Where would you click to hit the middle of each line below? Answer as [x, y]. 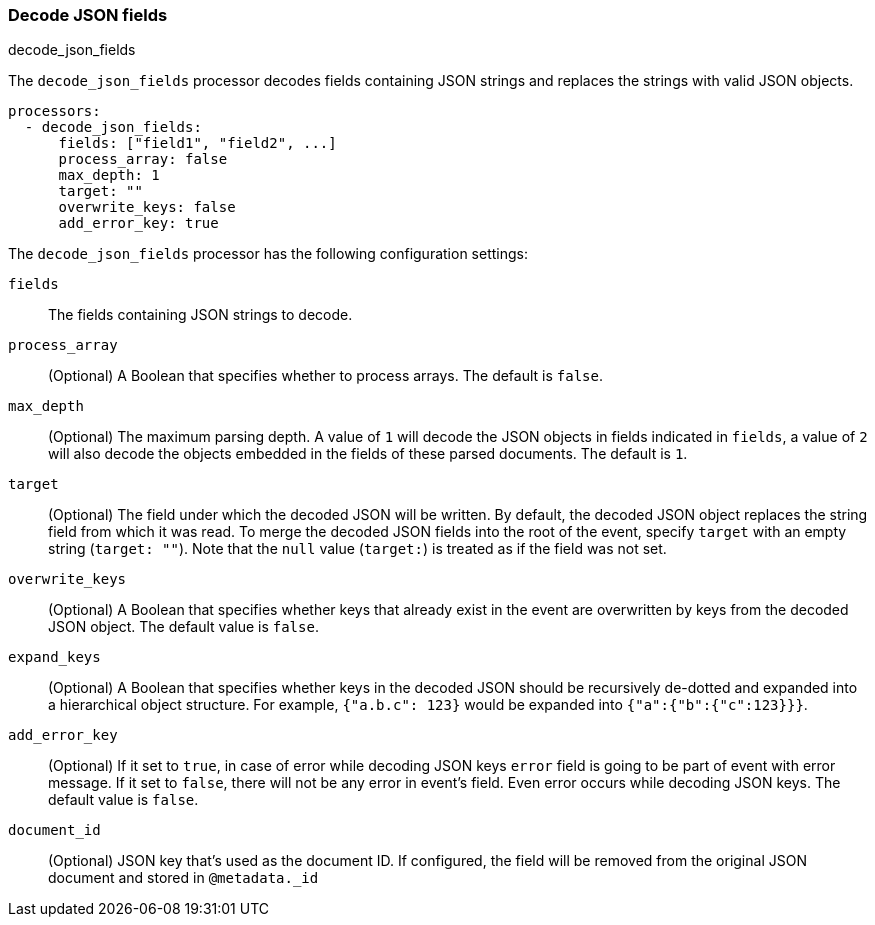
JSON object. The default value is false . [183, 627]
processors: [54, 111]
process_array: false [143, 159]
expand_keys [54, 657]
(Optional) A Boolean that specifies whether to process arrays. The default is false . [326, 376]
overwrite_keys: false [147, 207]
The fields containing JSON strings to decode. [200, 315]
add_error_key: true [138, 223]
